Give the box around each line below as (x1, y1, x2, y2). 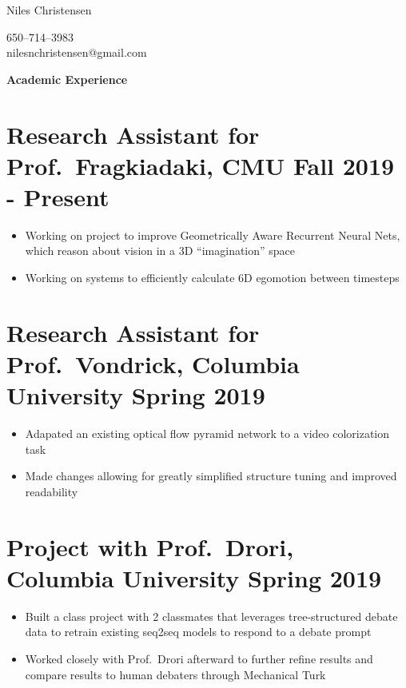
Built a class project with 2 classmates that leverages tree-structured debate (25, 607, 398, 624)
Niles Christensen (6, 2, 92, 18)
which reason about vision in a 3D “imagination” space (25, 242, 296, 259)
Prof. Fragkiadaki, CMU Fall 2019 (6, 149, 395, 181)
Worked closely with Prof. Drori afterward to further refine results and (25, 650, 373, 667)
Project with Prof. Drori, (6, 530, 294, 563)
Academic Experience (6, 70, 128, 87)
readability (25, 483, 78, 499)
